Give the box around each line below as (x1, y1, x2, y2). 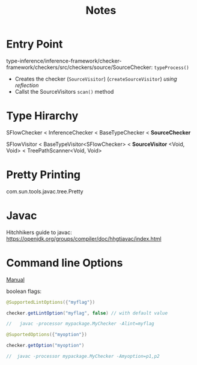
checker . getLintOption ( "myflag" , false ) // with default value (6, 310, 168, 316)
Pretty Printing (6, 168, 81, 182)
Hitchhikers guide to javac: (6, 229, 72, 236)
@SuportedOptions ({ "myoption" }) (6, 331, 87, 338)
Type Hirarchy (6, 109, 79, 123)
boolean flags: (6, 288, 42, 295)
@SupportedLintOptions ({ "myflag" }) (6, 299, 95, 305)
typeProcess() (154, 64, 189, 71)
